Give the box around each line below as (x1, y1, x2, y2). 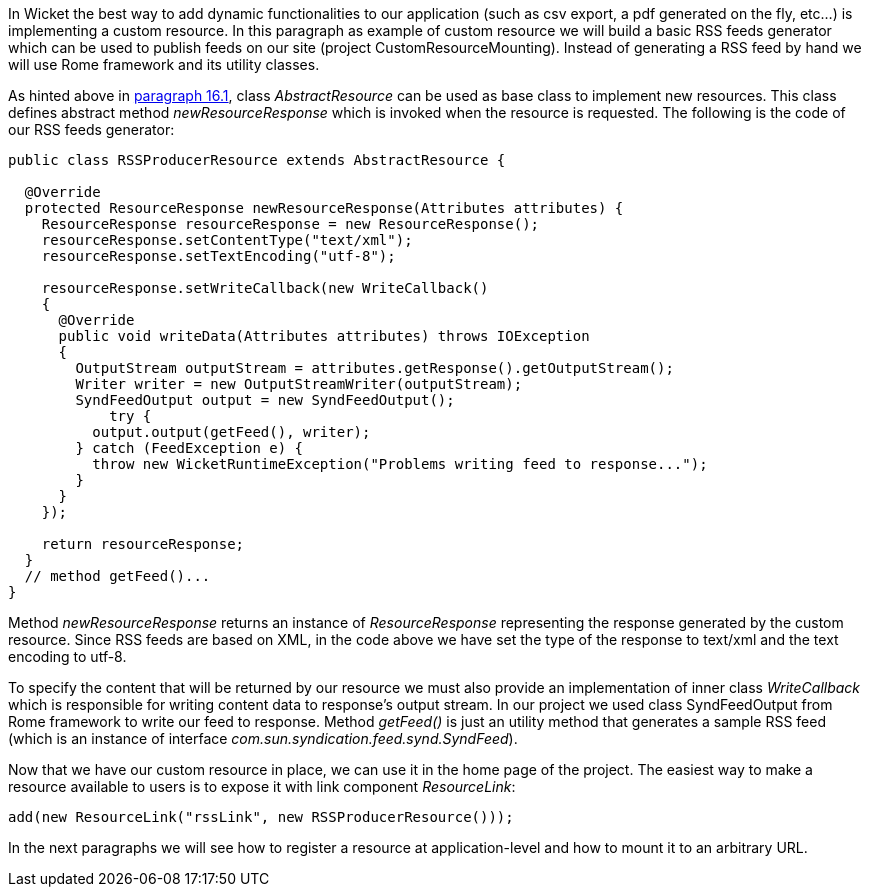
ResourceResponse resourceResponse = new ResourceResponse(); (41, 216, 540, 232)
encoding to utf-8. (8, 648, 127, 665)
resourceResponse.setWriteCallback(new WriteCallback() (41, 280, 489, 296)
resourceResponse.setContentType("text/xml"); (41, 232, 413, 248)
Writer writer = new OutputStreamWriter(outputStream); (75, 376, 523, 392)
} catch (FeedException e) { (75, 440, 304, 456)
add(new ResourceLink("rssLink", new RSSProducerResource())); (8, 809, 514, 825)
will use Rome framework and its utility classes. (8, 56, 320, 73)
